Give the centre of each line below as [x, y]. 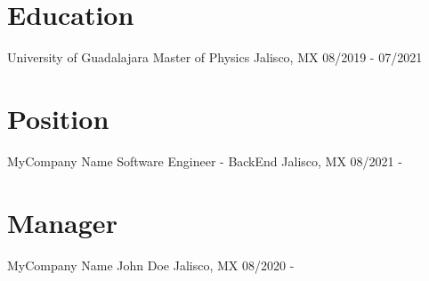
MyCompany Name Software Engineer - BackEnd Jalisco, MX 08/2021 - [205, 161]
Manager [62, 222]
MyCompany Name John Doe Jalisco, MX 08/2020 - [151, 265]
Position [58, 118]
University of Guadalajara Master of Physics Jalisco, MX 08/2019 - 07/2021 [215, 57]
